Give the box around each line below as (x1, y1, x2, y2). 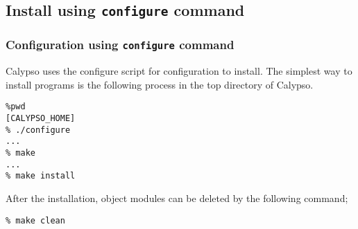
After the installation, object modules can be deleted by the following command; (6, 190, 348, 205)
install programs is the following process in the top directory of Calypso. (6, 77, 314, 91)
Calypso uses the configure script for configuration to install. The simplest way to (6, 64, 352, 78)
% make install (6, 171, 76, 181)
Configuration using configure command (6, 36, 235, 53)
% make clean (6, 215, 65, 226)
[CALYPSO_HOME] (6, 113, 76, 123)
